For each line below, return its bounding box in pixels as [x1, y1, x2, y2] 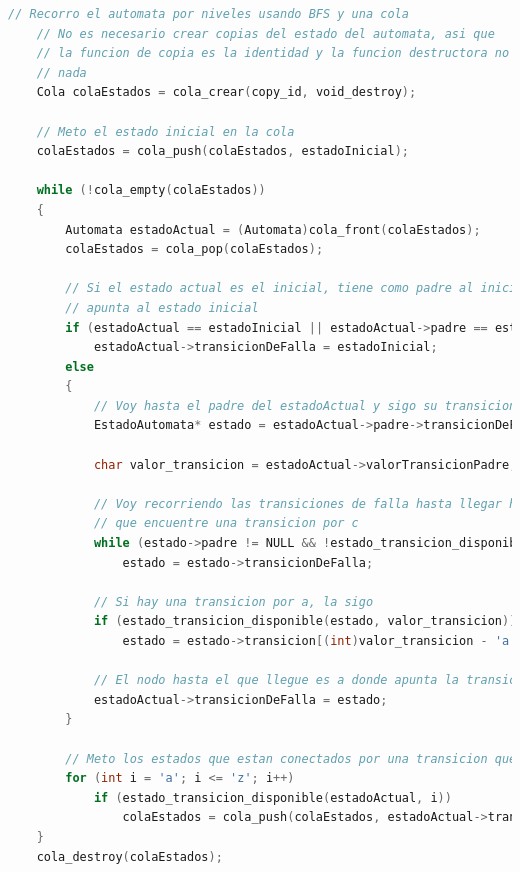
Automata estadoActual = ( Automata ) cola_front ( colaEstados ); [65, 222, 481, 237]
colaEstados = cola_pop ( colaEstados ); [65, 242, 324, 257]
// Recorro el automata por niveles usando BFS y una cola [8, 7, 409, 21]
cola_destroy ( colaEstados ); [36, 849, 223, 864]
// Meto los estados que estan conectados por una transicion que [65, 751, 517, 766]
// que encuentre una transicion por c [93, 516, 359, 531]
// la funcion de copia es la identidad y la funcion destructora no [36, 46, 510, 61]
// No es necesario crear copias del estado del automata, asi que [36, 26, 495, 41]
